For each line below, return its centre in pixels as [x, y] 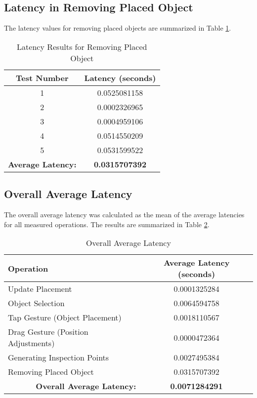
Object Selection [36, 303]
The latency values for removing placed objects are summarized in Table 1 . [118, 28]
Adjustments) [31, 343]
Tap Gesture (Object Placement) [65, 318]
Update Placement [40, 289]
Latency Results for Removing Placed [82, 46]
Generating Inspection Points [59, 358]
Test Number [42, 78]
